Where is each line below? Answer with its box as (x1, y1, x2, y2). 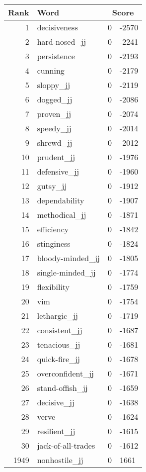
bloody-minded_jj (37, 252, 100, 264)
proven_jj (37, 108, 72, 119)
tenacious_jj (37, 339, 80, 350)
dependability (37, 194, 84, 206)
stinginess (37, 238, 71, 249)
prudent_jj (37, 151, 75, 163)
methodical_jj (37, 209, 86, 220)
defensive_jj (37, 166, 79, 177)
